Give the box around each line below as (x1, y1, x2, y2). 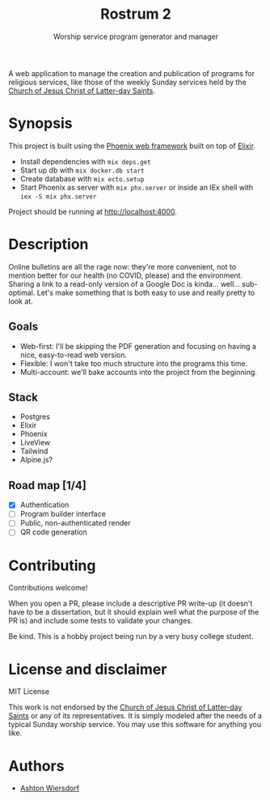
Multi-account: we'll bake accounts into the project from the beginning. (19, 367, 257, 377)
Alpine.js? (19, 455, 53, 465)
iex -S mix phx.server (19, 192, 97, 201)
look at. (8, 296, 34, 306)
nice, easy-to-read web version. (19, 350, 128, 360)
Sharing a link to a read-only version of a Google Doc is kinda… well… (8, 279, 241, 288)
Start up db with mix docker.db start (19, 165, 145, 175)
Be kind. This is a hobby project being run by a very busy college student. (8, 632, 254, 641)
